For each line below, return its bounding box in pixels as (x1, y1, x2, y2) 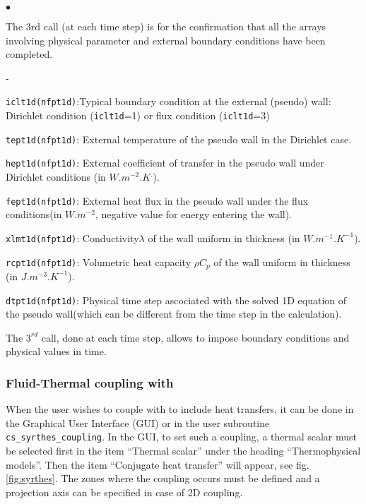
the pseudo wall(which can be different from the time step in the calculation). (6, 306, 342, 321)
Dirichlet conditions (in (6, 169, 106, 184)
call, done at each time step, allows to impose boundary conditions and (41, 330, 350, 344)
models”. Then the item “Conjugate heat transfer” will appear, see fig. (6, 457, 309, 472)
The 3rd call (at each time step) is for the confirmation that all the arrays (6, 19, 326, 33)
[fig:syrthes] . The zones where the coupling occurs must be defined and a (6, 471, 320, 486)
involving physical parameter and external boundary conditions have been (6, 32, 326, 47)
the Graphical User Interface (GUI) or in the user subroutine (6, 415, 270, 430)
